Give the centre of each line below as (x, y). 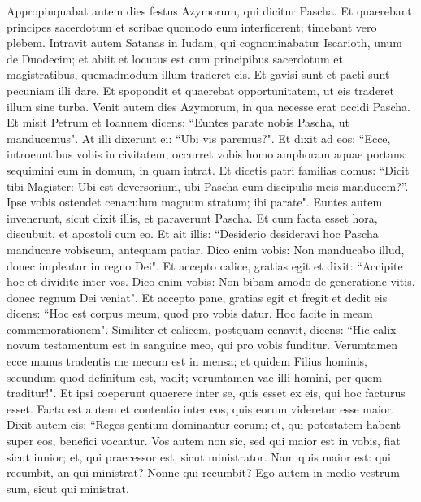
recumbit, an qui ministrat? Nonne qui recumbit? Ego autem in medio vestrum (203, 472)
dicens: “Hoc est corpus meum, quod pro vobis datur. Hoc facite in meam (190, 313)
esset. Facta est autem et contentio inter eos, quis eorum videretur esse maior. (201, 408)
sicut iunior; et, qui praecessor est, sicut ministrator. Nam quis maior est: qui (199, 456)
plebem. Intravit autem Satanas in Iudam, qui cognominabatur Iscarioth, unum (204, 43)
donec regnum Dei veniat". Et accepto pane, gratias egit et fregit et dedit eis (197, 297)
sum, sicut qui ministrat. (68, 488)
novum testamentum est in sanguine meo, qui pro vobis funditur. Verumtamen (202, 345)
